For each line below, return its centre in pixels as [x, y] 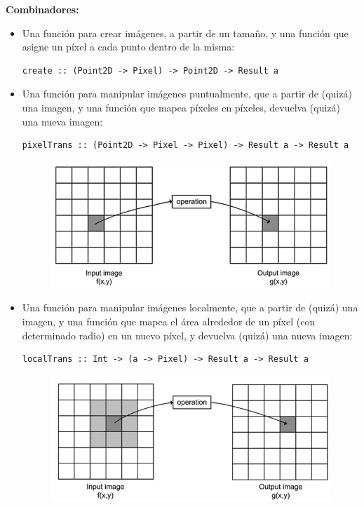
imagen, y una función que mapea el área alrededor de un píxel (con [169, 322]
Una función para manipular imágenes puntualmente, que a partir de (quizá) [187, 94]
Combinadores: [42, 9]
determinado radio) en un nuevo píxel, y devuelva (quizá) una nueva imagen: [187, 335]
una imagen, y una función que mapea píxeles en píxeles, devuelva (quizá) [181, 107]
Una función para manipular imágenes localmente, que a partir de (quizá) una [190, 307]
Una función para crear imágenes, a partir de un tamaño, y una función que [185, 33]
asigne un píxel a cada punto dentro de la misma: [128, 47]
